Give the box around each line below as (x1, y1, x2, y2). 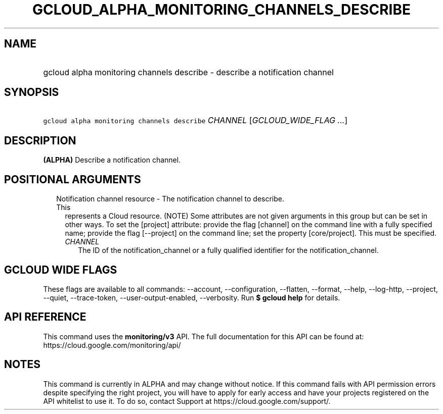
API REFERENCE (4, 310, 86, 324)
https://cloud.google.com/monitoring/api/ (43, 340, 181, 349)
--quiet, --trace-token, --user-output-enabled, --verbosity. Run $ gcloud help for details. (43, 293, 340, 302)
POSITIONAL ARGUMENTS (4, 173, 141, 186)
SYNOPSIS (4, 86, 59, 99)
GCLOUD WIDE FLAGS (4, 263, 117, 276)
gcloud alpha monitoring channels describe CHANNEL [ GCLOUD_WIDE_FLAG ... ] (43, 115, 348, 126)
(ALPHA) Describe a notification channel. (43, 156, 181, 165)
